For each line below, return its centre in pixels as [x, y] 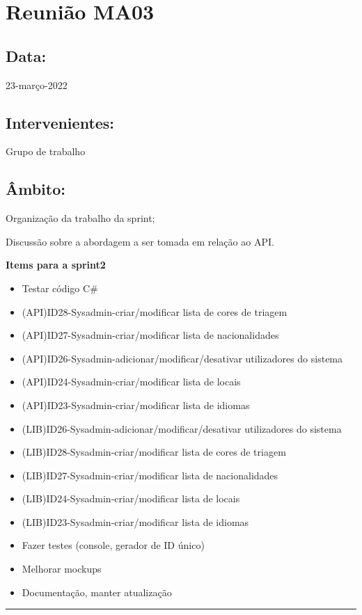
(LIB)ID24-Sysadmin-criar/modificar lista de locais [131, 498]
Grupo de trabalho [46, 151]
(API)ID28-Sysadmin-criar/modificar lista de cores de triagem [155, 311]
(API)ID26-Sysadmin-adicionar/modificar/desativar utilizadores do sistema [182, 358]
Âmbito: [36, 189]
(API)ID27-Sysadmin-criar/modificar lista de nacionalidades [150, 335]
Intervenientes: [60, 122]
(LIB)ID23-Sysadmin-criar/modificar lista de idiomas [135, 521]
